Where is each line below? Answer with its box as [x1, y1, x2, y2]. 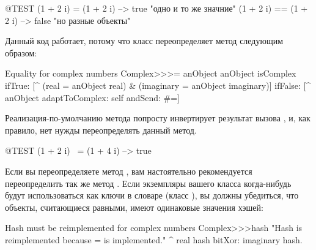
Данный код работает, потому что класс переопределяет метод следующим [5, 34, 284, 47]
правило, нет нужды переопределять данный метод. [5, 123, 197, 136]
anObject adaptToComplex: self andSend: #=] [5, 91, 180, 104]
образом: [5, 46, 37, 59]
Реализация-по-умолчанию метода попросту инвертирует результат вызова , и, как [5, 112, 310, 124]
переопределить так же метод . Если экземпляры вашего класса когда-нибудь [5, 176, 292, 189]
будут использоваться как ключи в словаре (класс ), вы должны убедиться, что [5, 189, 299, 202]
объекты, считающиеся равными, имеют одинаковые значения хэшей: [5, 200, 263, 213]
